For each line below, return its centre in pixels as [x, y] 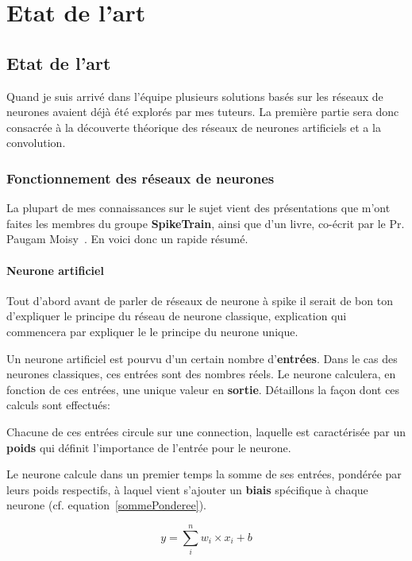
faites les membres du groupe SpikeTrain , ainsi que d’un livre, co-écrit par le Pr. [206, 223]
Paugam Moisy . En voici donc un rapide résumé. [127, 239]
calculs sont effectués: [58, 405]
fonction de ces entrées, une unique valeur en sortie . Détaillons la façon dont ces [203, 389]
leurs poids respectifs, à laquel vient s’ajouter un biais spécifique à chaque [187, 489]
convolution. [36, 143]
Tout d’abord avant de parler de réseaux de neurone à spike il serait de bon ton [200, 300]
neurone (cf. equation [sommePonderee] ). [106, 505]
